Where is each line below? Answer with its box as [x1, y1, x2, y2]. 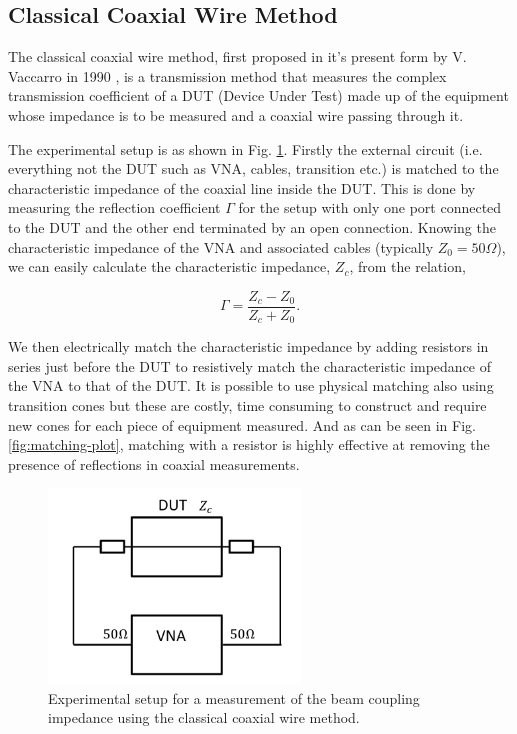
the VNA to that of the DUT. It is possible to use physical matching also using [8, 375, 494, 396]
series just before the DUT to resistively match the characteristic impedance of [8, 355, 492, 376]
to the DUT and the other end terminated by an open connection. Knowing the [8, 216, 496, 237]
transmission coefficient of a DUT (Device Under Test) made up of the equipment [8, 85, 509, 106]
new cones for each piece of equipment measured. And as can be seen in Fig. [8, 414, 476, 435]
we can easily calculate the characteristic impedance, [8, 256, 331, 277]
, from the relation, [349, 256, 466, 277]
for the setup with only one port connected [238, 197, 502, 218]
